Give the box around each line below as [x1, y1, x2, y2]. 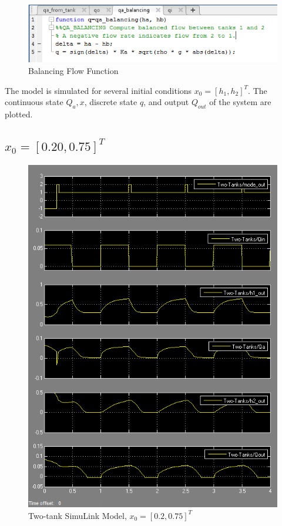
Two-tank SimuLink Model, [28, 509, 127, 521]
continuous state [5, 96, 63, 108]
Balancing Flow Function [28, 64, 119, 76]
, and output [143, 96, 189, 108]
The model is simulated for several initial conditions [5, 84, 192, 96]
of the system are [209, 96, 271, 108]
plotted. [5, 107, 33, 120]
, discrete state [84, 96, 137, 108]
